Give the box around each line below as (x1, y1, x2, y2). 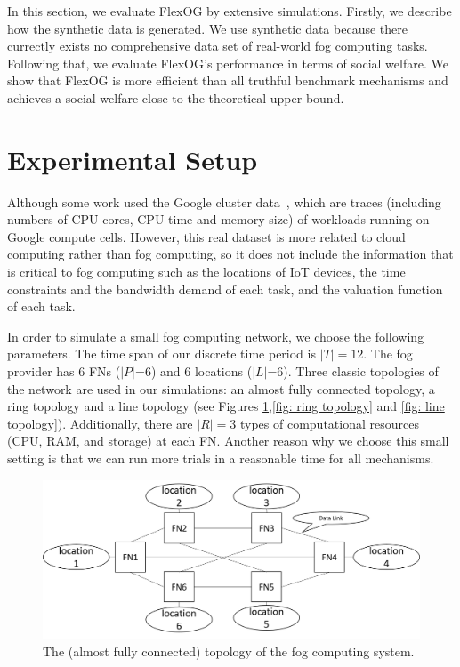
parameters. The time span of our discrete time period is (7, 344, 316, 363)
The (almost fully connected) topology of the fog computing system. (43, 641, 415, 660)
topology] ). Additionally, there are (7, 414, 193, 432)
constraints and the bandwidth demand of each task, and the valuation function (7, 279, 443, 298)
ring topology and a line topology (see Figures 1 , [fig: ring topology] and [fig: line (7, 397, 445, 415)
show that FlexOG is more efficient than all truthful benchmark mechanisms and (7, 71, 448, 90)
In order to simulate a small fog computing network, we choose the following (7, 326, 424, 345)
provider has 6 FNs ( (7, 362, 121, 381)
